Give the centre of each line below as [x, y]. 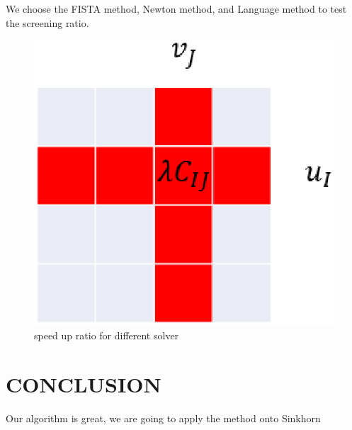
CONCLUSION [84, 384]
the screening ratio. [47, 22]
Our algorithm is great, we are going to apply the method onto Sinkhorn [163, 418]
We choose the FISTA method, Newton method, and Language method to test [176, 9]
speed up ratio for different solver [107, 335]
